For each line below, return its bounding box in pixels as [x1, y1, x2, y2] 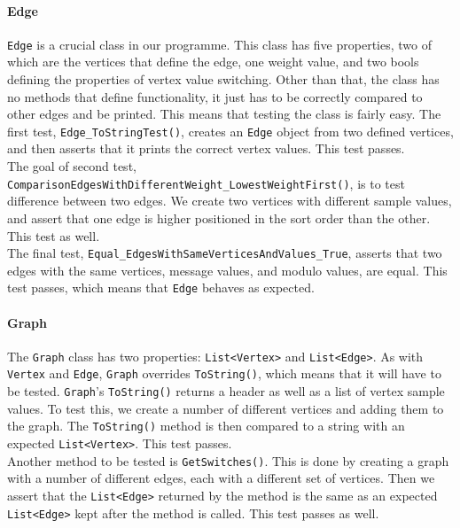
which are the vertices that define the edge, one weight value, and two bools [7, 52, 419, 71]
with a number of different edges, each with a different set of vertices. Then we [7, 469, 435, 487]
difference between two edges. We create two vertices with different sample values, [7, 191, 452, 210]
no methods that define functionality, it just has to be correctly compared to [7, 87, 423, 105]
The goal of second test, [7, 157, 136, 175]
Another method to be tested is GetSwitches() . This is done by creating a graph [7, 451, 449, 470]
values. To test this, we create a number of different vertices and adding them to [7, 399, 444, 417]
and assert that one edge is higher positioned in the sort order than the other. [7, 208, 431, 227]
